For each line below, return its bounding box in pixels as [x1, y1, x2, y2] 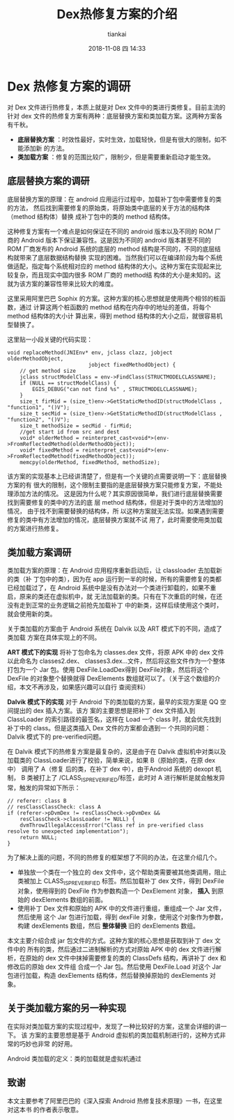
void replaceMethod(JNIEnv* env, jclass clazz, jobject [7, 349, 173, 356]
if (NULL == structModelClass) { [19, 379, 117, 387]
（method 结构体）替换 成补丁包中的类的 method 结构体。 [7, 212, 174, 220]
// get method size [19, 367, 77, 374]
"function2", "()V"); [7, 416, 70, 423]
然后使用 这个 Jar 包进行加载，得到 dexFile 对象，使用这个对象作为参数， [17, 912, 227, 921]
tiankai [107, 29, 127, 38]
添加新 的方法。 [23, 144, 68, 152]
